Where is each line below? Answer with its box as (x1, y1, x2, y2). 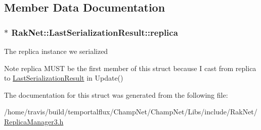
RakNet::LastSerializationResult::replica (11, 26, 178, 38)
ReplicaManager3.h (4, 116, 64, 126)
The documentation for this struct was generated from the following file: (4, 89, 228, 100)
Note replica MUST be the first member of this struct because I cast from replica (4, 62, 256, 73)
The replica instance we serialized (4, 46, 108, 56)
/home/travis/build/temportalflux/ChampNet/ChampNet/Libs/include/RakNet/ (4, 106, 257, 117)
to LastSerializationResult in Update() (4, 73, 123, 83)
